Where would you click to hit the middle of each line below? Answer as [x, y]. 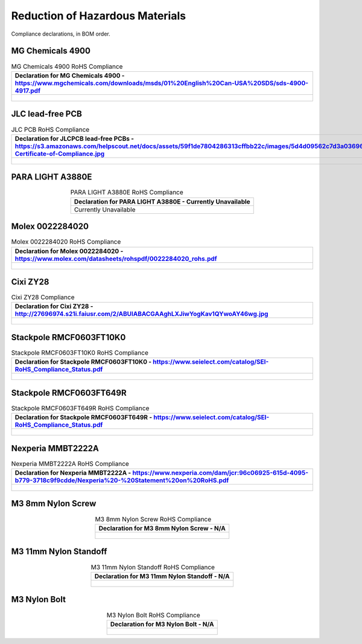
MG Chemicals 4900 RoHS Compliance [67, 66]
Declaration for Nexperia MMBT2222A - [73, 473]
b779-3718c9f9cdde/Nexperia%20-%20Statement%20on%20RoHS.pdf [122, 480]
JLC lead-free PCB [47, 114]
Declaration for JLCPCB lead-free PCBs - [74, 138]
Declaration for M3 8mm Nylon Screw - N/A [162, 528]
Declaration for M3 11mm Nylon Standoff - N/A [162, 576]
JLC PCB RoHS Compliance [50, 129]
